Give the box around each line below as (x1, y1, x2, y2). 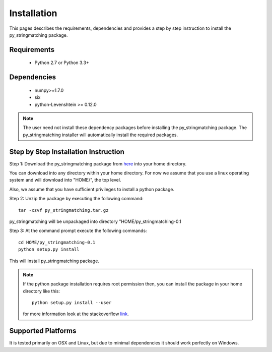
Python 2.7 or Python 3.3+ (34, 60, 89, 66)
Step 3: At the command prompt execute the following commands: (9, 227, 147, 234)
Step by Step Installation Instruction (9, 147, 124, 156)
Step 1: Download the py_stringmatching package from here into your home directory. (9, 160, 187, 166)
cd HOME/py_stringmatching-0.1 (18, 240, 96, 245)
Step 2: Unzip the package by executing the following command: (9, 196, 144, 202)
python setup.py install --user (32, 300, 112, 306)
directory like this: (23, 288, 60, 294)
